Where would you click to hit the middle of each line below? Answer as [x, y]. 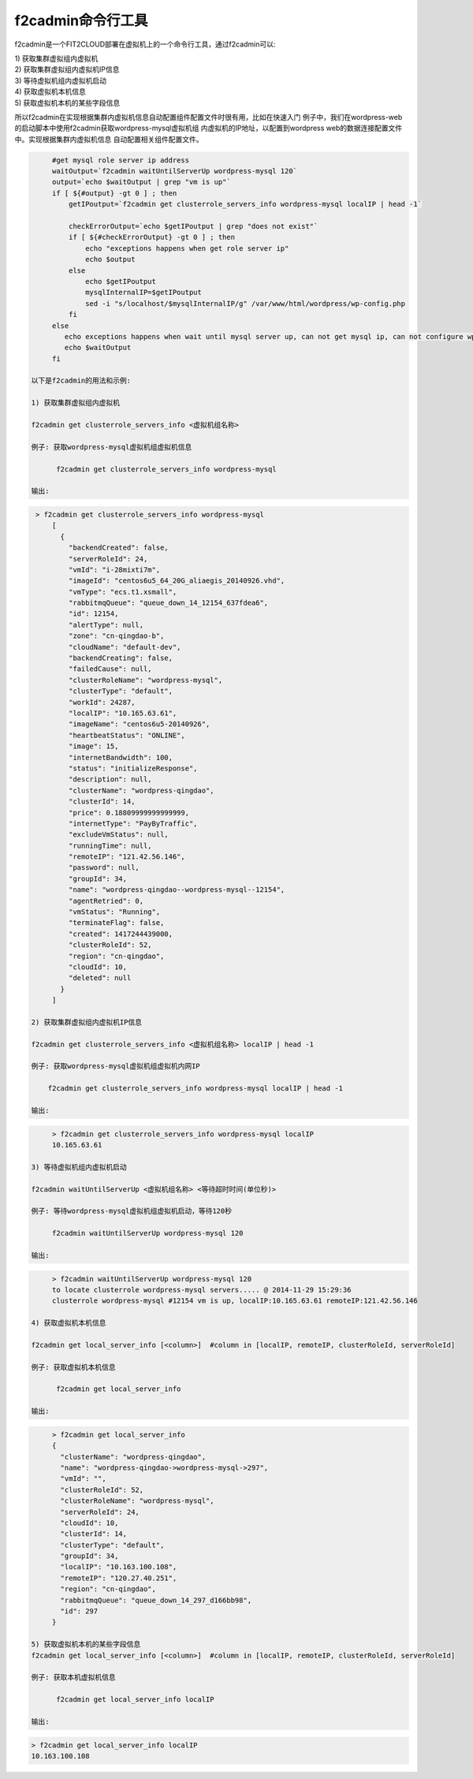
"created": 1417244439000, [121, 934]
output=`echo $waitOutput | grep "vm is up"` [142, 182]
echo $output [110, 259]
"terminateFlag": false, [116, 923]
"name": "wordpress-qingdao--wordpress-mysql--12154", [177, 890]
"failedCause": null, [110, 669]
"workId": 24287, [102, 702]
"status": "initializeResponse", [133, 768]
